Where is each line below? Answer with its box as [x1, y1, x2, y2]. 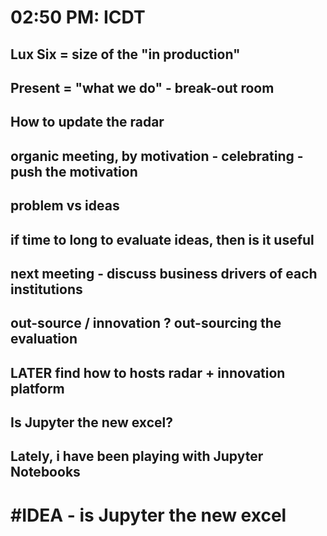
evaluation [10, 331, 78, 348]
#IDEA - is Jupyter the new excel [10, 504, 287, 526]
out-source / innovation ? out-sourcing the [10, 315, 282, 332]
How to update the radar [10, 114, 165, 131]
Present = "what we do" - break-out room [10, 79, 275, 96]
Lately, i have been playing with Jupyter [10, 448, 264, 465]
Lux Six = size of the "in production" [10, 46, 241, 63]
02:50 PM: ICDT [10, 6, 146, 29]
